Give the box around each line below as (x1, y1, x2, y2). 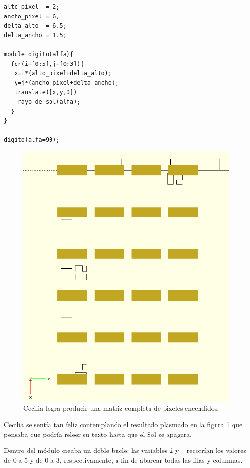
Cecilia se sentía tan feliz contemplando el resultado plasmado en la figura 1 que (4, 419, 243, 429)
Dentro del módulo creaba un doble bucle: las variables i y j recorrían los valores (4, 445, 246, 455)
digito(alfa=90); (4, 136, 60, 144)
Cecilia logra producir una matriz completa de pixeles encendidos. (23, 403, 219, 413)
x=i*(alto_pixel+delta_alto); (14, 70, 112, 77)
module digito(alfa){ (4, 50, 74, 58)
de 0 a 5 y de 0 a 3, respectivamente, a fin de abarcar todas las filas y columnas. (4, 454, 243, 465)
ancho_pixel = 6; (4, 13, 60, 20)
